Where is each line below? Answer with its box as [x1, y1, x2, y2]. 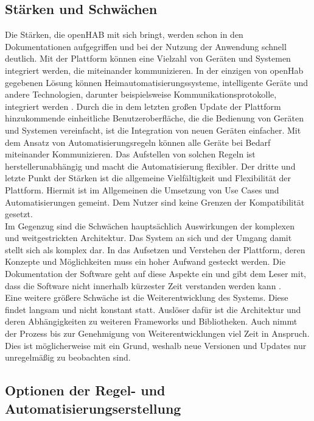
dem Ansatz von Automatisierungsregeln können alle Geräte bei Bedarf [5, 135, 271, 148]
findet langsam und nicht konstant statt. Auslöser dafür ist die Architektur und [5, 303, 301, 315]
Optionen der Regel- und [5, 381, 166, 400]
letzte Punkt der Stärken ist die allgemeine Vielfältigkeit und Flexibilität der [5, 171, 291, 184]
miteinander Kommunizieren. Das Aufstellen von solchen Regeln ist [5, 148, 256, 160]
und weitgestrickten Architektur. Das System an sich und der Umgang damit [5, 231, 292, 244]
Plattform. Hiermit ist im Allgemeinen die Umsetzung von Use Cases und [5, 183, 279, 196]
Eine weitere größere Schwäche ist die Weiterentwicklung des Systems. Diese [5, 291, 288, 304]
